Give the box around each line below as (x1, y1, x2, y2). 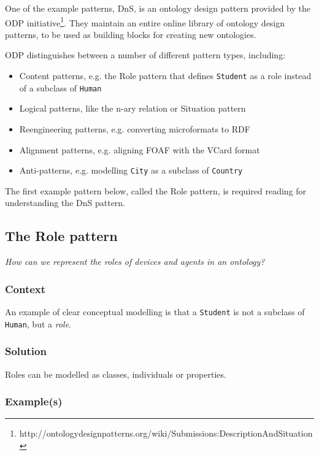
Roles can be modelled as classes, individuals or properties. (5, 367, 226, 380)
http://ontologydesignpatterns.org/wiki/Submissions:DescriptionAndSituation (19, 427, 313, 440)
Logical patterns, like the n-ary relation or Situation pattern (19, 102, 246, 115)
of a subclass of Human (19, 81, 102, 94)
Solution (5, 343, 47, 359)
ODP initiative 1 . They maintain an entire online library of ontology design (5, 14, 285, 29)
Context (5, 281, 46, 296)
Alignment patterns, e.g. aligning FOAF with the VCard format (19, 143, 260, 156)
